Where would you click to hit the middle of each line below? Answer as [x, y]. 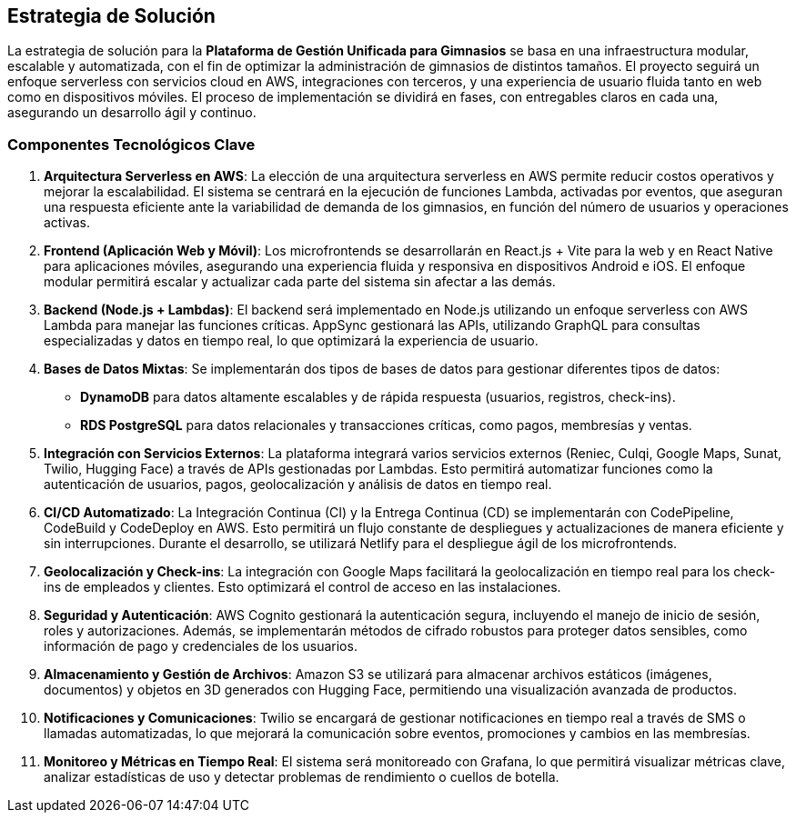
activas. [67, 223]
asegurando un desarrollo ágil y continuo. [132, 113]
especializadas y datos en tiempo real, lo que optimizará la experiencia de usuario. [291, 341]
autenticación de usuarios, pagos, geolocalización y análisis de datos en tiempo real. [298, 485]
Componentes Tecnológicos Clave [131, 144]
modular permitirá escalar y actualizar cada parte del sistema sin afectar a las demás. [300, 282]
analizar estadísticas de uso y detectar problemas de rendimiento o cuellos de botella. [302, 777]
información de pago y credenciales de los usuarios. [201, 646]
